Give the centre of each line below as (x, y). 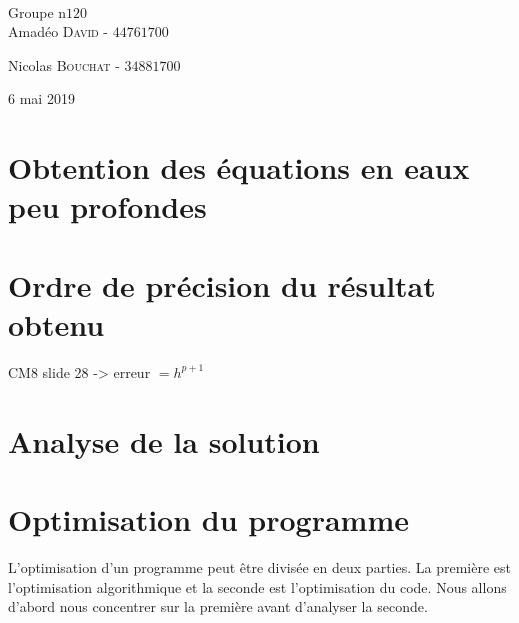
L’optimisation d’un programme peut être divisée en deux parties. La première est (259, 566)
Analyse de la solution (164, 440)
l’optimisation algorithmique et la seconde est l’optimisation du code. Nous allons (257, 586)
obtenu (56, 323)
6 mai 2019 (41, 98)
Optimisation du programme (209, 519)
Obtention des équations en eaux (239, 167)
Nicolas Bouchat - (64, 64)
